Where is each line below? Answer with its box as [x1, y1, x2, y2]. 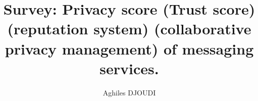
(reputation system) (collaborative [7, 18, 251, 39]
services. [99, 58, 159, 78]
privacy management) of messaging [5, 38, 254, 59]
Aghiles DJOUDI [102, 87, 156, 97]
